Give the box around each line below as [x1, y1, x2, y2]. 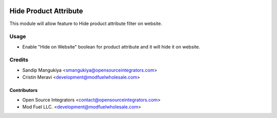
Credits [9, 56, 28, 63]
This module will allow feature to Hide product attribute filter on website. [9, 20, 163, 27]
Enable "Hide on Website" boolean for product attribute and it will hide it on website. [22, 43, 201, 50]
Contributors [9, 87, 38, 93]
